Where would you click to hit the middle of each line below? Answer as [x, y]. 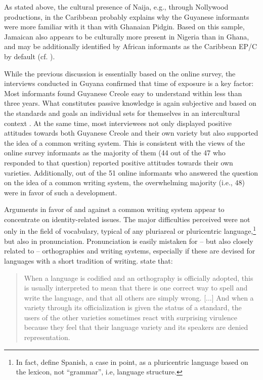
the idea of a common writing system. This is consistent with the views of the [125, 142]
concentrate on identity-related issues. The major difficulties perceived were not [127, 219]
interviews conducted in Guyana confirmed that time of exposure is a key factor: [129, 83]
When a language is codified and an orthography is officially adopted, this [139, 278]
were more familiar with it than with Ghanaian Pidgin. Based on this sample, [124, 27]
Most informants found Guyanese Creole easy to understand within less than [123, 93]
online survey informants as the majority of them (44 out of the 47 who [115, 153]
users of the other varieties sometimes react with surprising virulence [130, 317]
